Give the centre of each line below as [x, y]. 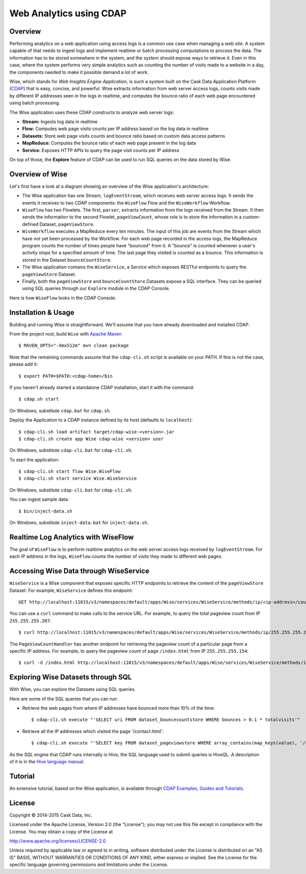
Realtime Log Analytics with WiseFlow [72, 537]
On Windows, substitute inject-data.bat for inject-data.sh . [79, 523]
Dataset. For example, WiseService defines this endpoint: [71, 590]
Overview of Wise [39, 174]
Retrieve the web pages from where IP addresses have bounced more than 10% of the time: [119, 708]
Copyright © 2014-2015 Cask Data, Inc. [51, 815]
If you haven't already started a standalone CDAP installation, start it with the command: [102, 387]
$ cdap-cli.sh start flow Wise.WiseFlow [70, 471]
